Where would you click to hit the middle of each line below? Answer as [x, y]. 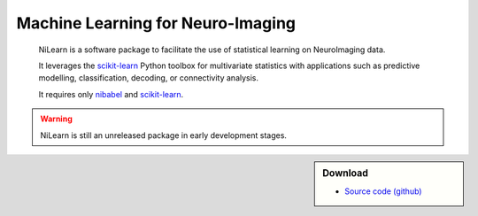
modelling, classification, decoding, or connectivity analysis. [149, 78]
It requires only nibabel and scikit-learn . [111, 94]
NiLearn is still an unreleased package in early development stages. [164, 135]
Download [346, 173]
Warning [56, 119]
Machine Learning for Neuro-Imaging [156, 23]
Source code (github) [383, 191]
